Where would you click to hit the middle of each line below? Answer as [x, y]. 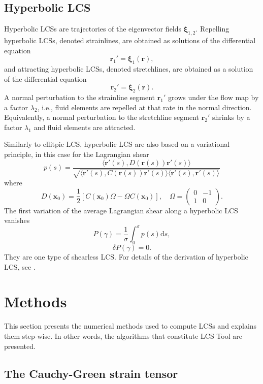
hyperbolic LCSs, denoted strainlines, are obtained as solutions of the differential [130, 40]
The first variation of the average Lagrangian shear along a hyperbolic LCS [121, 210]
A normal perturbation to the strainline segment [80, 97]
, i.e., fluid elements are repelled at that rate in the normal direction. [144, 107]
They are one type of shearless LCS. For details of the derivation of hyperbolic [126, 257]
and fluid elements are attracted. [85, 127]
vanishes [17, 220]
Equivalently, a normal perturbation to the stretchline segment [102, 117]
